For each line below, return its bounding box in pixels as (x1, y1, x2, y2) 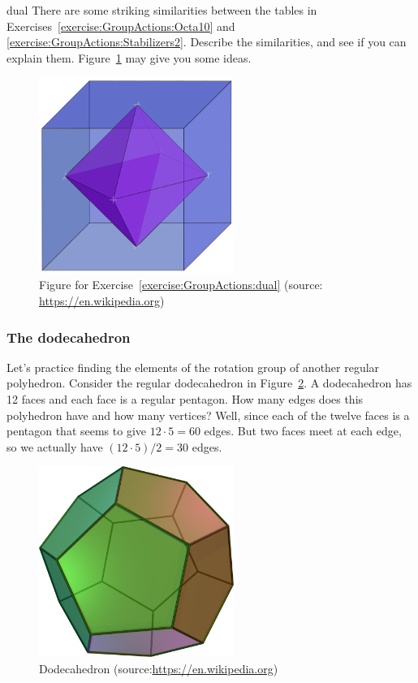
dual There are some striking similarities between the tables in (6, 2, 317, 18)
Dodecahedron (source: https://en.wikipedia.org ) (39, 659, 278, 677)
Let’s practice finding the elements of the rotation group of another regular (6, 358, 380, 375)
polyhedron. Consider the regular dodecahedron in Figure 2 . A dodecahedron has (6, 374, 412, 391)
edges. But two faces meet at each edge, (204, 422, 402, 439)
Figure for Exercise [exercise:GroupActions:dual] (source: (39, 276, 323, 293)
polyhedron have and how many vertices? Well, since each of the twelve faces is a (6, 406, 410, 423)
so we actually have (6, 438, 103, 455)
